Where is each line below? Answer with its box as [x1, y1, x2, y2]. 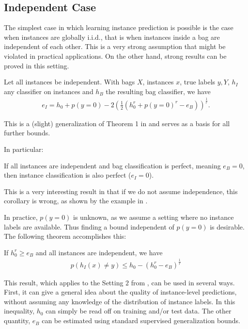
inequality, [4, 306, 35, 316]
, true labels [180, 77, 216, 87]
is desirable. [210, 221, 245, 231]
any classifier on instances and [4, 86, 93, 96]
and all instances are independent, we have [35, 247, 163, 257]
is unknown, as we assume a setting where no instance [73, 212, 234, 222]
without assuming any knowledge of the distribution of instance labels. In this [4, 296, 235, 306]
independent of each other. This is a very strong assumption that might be [4, 41, 226, 51]
